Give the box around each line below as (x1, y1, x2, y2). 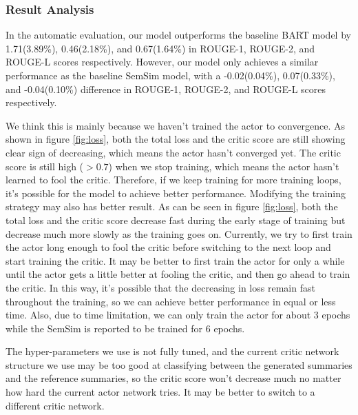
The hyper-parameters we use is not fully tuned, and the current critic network (6, 344, 339, 358)
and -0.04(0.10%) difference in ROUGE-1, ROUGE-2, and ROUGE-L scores (6, 81, 326, 96)
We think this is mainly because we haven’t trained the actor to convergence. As (6, 118, 346, 132)
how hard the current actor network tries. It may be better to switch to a (6, 385, 315, 399)
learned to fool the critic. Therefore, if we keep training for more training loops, (6, 172, 341, 187)
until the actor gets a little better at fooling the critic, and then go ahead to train (6, 267, 350, 281)
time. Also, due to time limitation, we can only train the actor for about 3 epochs (6, 307, 350, 322)
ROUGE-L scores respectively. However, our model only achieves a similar (6, 54, 319, 69)
